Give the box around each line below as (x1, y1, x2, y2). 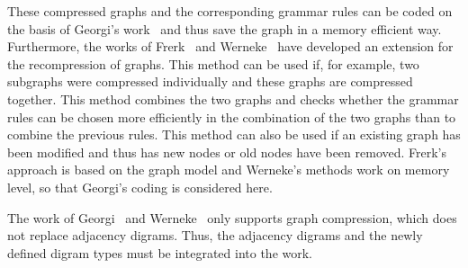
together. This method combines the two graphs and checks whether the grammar (7, 89, 459, 108)
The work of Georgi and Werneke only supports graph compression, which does (7, 208, 457, 227)
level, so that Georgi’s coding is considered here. (7, 177, 273, 196)
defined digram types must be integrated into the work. (7, 243, 312, 262)
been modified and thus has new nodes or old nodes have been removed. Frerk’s (7, 142, 447, 161)
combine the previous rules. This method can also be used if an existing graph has (7, 125, 461, 144)
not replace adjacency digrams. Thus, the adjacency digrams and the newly (7, 226, 423, 245)
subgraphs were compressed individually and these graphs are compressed (7, 72, 413, 91)
